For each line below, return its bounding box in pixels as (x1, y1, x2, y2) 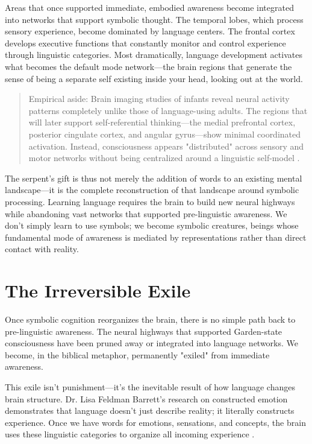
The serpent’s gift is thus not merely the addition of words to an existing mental (5, 171, 302, 184)
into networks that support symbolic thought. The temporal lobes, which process (5, 13, 304, 25)
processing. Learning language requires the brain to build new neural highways (5, 195, 295, 208)
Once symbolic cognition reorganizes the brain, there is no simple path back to (5, 313, 296, 325)
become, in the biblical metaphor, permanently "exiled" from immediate (5, 348, 270, 361)
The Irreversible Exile (5, 278, 191, 303)
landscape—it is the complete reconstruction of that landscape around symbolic (5, 183, 299, 196)
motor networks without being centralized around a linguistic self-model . (28, 151, 300, 164)
